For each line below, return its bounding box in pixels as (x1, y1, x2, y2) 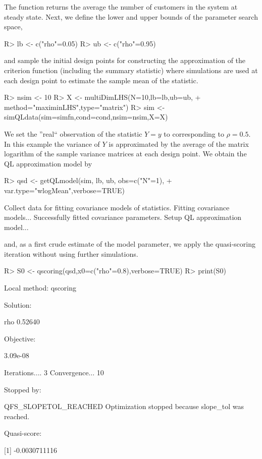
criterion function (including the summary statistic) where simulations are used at (4, 65, 258, 75)
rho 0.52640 (4, 316, 40, 327)
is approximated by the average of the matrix (109, 138, 249, 149)
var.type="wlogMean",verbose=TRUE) (4, 185, 125, 195)
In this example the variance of (4, 138, 100, 149)
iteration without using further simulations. (4, 248, 138, 259)
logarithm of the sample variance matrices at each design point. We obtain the (4, 148, 247, 159)
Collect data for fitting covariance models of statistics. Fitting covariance (4, 202, 230, 212)
